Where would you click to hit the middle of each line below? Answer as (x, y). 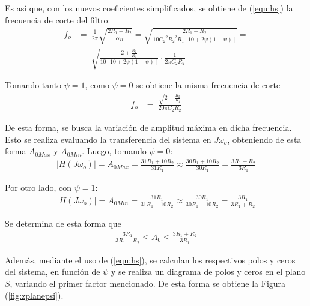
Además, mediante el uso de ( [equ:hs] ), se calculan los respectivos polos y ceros (150, 259)
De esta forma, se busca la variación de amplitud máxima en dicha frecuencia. (148, 127)
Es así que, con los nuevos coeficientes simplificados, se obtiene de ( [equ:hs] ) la (149, 8)
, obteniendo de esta (264, 139)
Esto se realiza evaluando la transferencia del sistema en (108, 139)
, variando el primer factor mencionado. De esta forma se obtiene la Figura (148, 283)
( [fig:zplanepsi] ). (34, 295)
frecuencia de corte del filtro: (58, 19)
